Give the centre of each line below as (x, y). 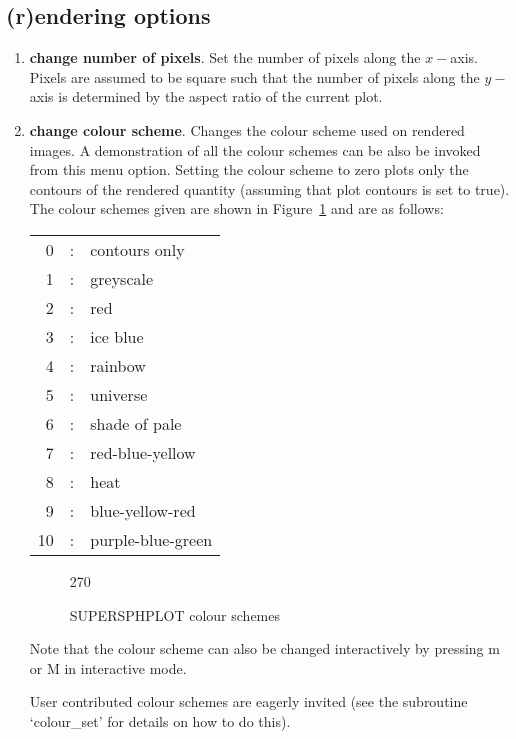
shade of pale (136, 423)
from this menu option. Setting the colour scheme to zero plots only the (249, 169)
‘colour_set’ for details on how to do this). (160, 720)
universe (119, 394)
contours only (137, 249)
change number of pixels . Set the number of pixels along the (225, 57)
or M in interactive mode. (108, 667)
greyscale (122, 278)
